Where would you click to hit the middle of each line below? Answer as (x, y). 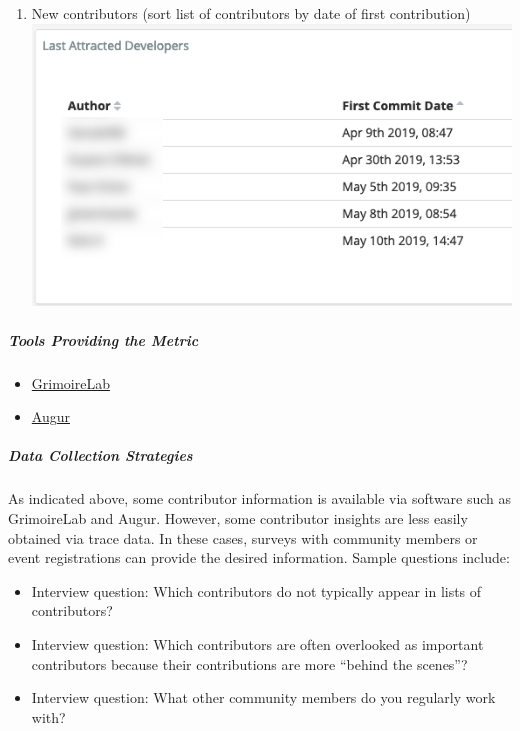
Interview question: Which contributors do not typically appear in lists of (256, 590)
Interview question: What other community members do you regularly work (263, 697)
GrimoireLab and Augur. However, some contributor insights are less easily (238, 517)
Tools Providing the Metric (103, 339)
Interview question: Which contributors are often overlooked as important (257, 643)
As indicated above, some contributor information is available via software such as (260, 498)
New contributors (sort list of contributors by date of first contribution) (251, 13)
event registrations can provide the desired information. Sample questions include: (259, 557)
